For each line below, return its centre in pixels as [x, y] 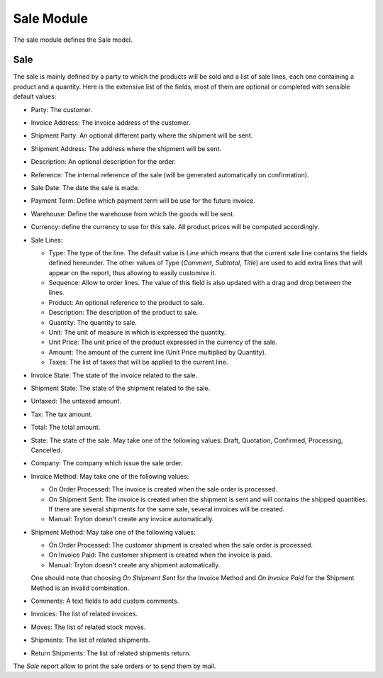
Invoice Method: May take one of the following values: [110, 476]
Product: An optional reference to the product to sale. [127, 302]
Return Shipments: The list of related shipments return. [111, 653]
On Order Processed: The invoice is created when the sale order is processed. [163, 489]
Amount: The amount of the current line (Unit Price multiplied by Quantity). [157, 352]
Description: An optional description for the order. [104, 162]
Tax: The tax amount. [62, 414]
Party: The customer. [61, 109]
